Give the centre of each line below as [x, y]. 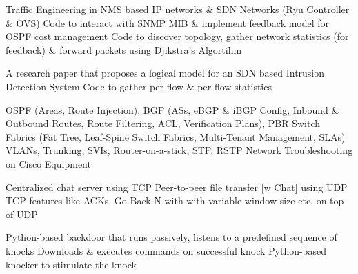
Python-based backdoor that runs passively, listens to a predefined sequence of [171, 237]
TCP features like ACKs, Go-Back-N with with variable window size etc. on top [175, 200]
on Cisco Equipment [48, 163]
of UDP [22, 214]
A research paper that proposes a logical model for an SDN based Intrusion [165, 73]
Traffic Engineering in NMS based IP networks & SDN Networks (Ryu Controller [178, 9]
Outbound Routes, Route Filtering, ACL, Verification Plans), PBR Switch [163, 123]
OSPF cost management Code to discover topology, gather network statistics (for [177, 36]
